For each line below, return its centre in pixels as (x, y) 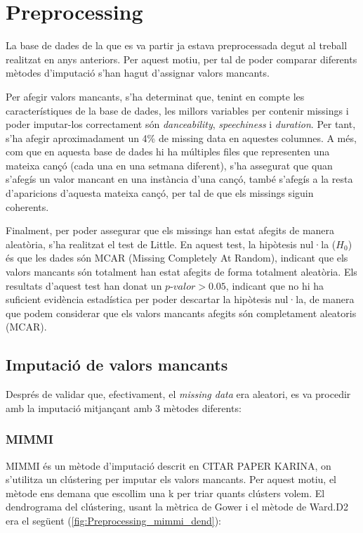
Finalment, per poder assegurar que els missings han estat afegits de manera (170, 230)
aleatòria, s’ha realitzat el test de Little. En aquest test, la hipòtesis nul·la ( (171, 244)
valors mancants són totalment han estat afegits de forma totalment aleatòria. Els (181, 272)
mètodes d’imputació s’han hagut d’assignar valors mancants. (138, 73)
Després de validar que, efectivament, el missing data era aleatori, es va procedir (178, 394)
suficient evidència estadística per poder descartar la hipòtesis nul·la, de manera (180, 299)
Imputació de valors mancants (117, 365)
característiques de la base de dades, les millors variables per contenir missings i (177, 110)
